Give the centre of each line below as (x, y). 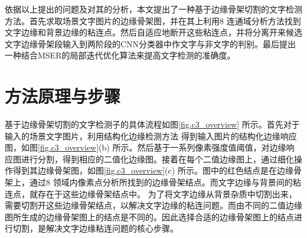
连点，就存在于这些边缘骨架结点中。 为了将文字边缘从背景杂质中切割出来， (151, 193)
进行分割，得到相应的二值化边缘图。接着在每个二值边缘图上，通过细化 (157, 159)
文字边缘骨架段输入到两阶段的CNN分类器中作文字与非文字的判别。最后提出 (151, 43)
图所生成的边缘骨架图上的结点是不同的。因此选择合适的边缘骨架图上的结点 (149, 216)
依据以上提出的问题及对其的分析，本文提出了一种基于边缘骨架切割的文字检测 (153, 9)
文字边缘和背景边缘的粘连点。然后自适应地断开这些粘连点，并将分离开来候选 (153, 32)
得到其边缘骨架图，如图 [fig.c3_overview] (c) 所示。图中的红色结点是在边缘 (153, 170)
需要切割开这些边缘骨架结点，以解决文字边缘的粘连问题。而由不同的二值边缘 (153, 205)
